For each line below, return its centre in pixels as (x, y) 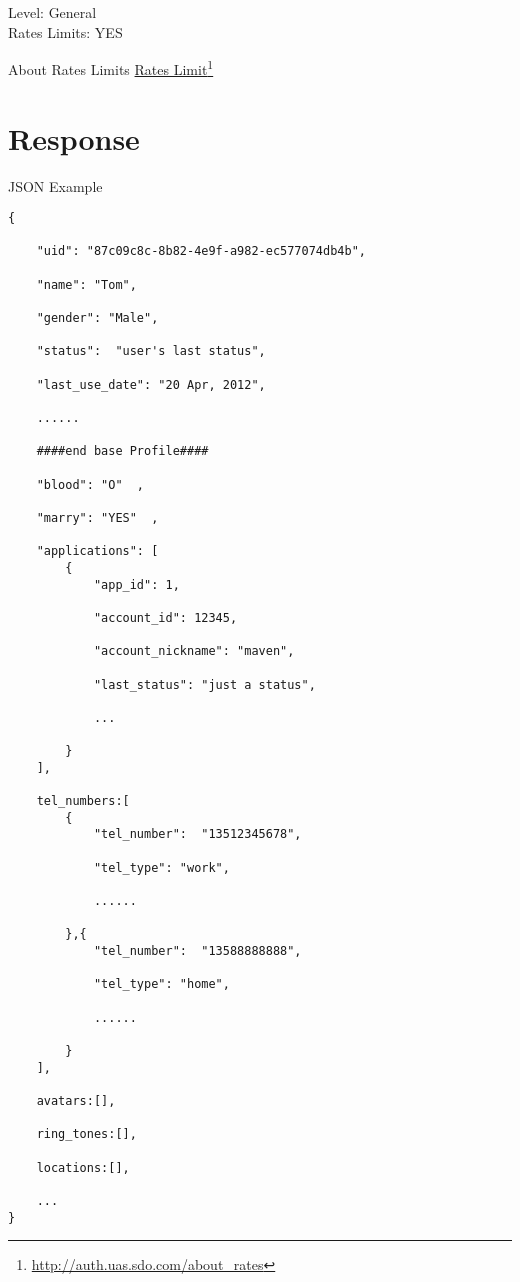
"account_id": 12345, (165, 617)
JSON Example (55, 185)
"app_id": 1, (136, 584)
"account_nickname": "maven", (194, 651)
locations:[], (83, 1167)
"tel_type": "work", (161, 867)
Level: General (52, 12)
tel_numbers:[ (83, 801)
